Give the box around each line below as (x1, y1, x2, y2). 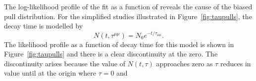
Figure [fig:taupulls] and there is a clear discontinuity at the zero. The (4, 49, 218, 59)
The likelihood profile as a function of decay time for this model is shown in (4, 39, 234, 49)
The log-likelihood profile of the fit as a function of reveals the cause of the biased (4, 1, 253, 11)
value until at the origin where (4, 68, 96, 78)
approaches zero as (156, 58, 213, 68)
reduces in (220, 58, 251, 68)
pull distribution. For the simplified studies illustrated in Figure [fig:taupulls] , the (4, 11, 252, 21)
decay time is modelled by (4, 21, 83, 31)
